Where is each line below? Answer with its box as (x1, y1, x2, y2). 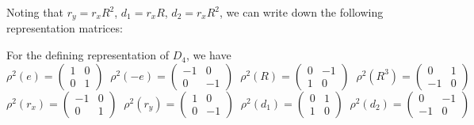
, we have (185, 47, 231, 63)
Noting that (6, 4, 63, 20)
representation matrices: (6, 20, 123, 36)
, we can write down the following (220, 4, 384, 20)
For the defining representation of (6, 47, 169, 63)
